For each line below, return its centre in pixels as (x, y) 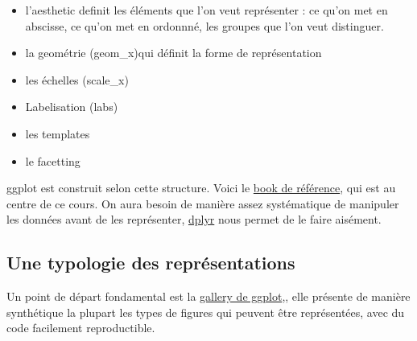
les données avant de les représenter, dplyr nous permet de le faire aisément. (194, 219)
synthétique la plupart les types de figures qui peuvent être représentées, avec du (206, 312)
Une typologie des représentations (151, 263)
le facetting (53, 160)
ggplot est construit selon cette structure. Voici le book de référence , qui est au (201, 188)
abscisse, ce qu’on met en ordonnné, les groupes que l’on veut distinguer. (204, 25)
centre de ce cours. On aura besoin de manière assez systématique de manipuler (203, 203)
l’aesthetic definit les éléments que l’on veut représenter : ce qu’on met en (206, 10)
